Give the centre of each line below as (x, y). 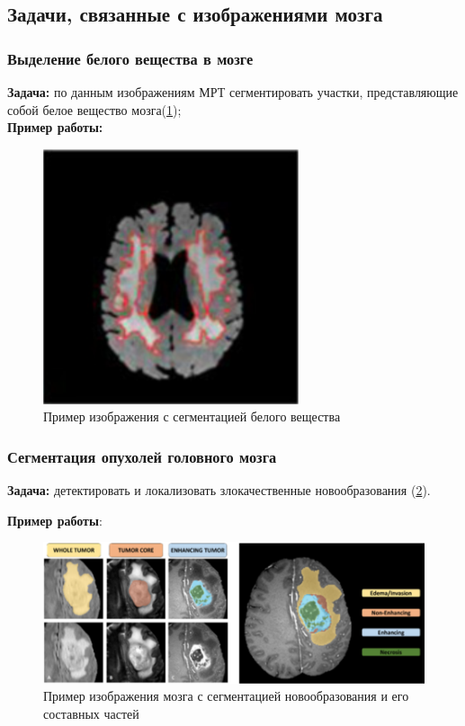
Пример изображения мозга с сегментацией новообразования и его (226, 696)
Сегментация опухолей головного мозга (142, 456)
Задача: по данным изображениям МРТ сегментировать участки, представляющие (233, 92)
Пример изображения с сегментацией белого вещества (192, 416)
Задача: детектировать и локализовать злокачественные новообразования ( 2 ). (219, 490)
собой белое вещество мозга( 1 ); (94, 109)
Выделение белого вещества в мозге (130, 58)
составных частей (91, 714)
